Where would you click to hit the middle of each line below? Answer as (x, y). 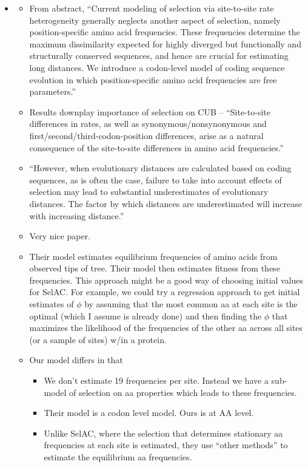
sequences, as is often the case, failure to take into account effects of (156, 179)
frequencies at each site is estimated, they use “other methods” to (166, 445)
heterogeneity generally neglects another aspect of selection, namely (155, 20)
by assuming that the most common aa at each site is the (191, 304)
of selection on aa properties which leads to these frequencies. (183, 392)
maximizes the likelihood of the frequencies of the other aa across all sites (166, 328)
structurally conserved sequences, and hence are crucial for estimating (159, 56)
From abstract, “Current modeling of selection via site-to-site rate (152, 8)
